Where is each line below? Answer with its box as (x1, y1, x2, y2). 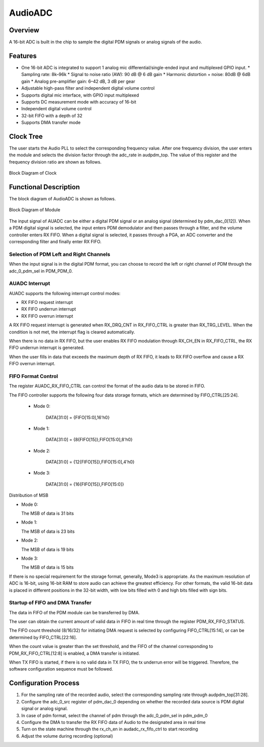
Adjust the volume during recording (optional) (21, 733, 113, 739)
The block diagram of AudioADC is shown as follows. (9, 196, 116, 202)
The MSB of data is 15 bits (21, 564, 74, 571)
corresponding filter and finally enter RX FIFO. (9, 239, 102, 245)
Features (9, 51, 37, 60)
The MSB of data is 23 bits (21, 528, 75, 534)
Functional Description (9, 183, 80, 191)
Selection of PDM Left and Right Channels (9, 250, 110, 257)
